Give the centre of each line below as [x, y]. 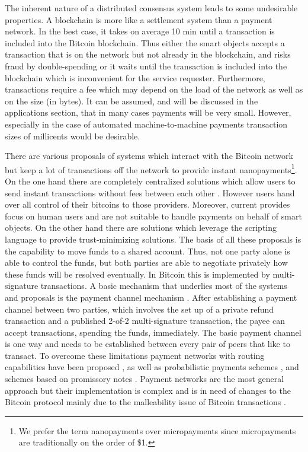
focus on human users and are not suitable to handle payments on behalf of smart [153, 216]
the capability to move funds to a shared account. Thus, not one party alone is [147, 251]
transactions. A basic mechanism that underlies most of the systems [164, 286]
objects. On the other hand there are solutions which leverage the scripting [141, 227]
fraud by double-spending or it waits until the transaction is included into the [146, 66]
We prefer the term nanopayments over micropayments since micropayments [157, 430]
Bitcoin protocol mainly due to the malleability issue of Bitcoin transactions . [145, 402]
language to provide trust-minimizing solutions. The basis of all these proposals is [153, 239]
